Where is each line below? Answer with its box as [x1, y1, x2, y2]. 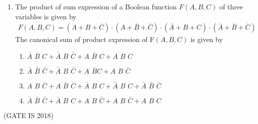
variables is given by [15, 11, 77, 21]
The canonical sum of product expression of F [15, 34, 155, 44]
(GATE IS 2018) [3, 110, 54, 120]
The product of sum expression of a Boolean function [15, 1, 177, 11]
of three [219, 1, 243, 11]
